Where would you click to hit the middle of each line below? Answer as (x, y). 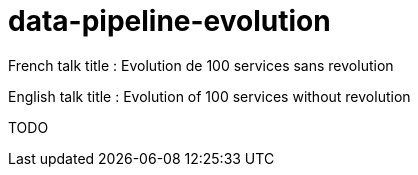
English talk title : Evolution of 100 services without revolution (209, 96)
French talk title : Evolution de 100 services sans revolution (201, 65)
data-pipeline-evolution (169, 21)
